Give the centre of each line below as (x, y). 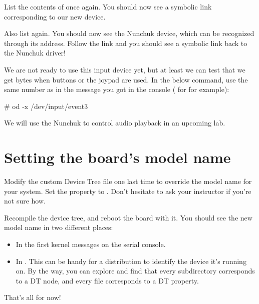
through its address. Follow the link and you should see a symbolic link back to (126, 43)
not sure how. (25, 201)
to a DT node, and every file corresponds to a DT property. (107, 280)
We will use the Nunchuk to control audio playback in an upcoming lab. (115, 123)
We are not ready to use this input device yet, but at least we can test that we (125, 69)
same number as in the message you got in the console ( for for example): (117, 89)
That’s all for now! (33, 297)
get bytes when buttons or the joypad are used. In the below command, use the (126, 79)
